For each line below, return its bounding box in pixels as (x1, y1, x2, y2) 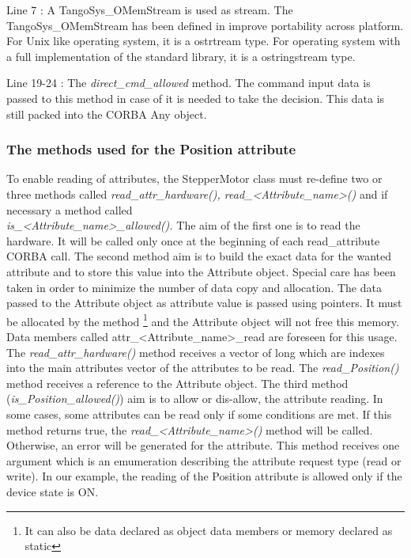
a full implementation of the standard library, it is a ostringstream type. (6, 47, 356, 64)
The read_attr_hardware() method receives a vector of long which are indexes (6, 344, 385, 360)
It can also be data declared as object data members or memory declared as (25, 522, 393, 538)
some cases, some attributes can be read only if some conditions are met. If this (6, 405, 392, 422)
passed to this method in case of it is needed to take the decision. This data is (6, 89, 385, 106)
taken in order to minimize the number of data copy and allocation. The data (6, 279, 382, 295)
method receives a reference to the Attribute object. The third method (6, 374, 349, 391)
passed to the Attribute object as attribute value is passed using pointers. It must (6, 294, 402, 311)
